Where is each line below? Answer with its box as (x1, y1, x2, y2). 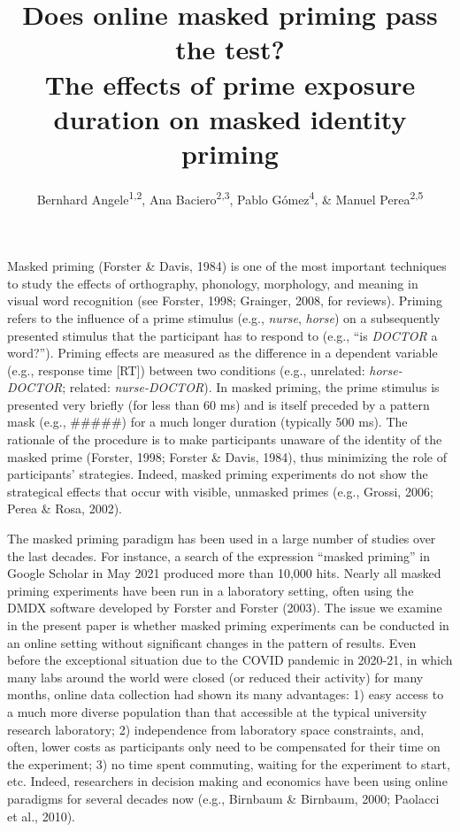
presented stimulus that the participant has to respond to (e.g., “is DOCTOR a (7, 326, 438, 344)
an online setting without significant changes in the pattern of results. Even (7, 633, 417, 651)
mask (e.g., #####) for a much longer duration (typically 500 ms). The (7, 412, 408, 431)
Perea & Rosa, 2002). (7, 499, 122, 518)
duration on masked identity (53, 100, 407, 136)
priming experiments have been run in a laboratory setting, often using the (7, 581, 414, 599)
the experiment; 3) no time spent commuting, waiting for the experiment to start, (7, 754, 450, 773)
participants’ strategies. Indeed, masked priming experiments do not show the (7, 465, 428, 483)
